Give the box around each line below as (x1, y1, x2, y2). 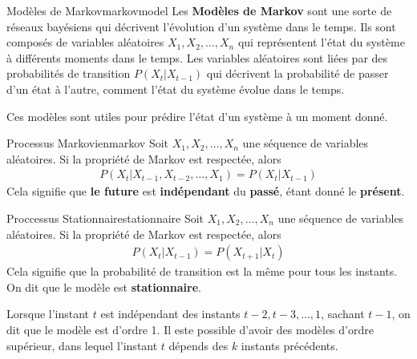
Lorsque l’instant (6, 305, 90, 322)
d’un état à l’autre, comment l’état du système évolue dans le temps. (6, 80, 345, 97)
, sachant (321, 305, 365, 322)
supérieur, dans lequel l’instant (6, 337, 158, 353)
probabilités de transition (6, 65, 131, 82)
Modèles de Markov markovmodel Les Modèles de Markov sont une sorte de (6, 2, 392, 18)
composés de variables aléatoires (6, 34, 164, 50)
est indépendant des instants (100, 305, 241, 322)
